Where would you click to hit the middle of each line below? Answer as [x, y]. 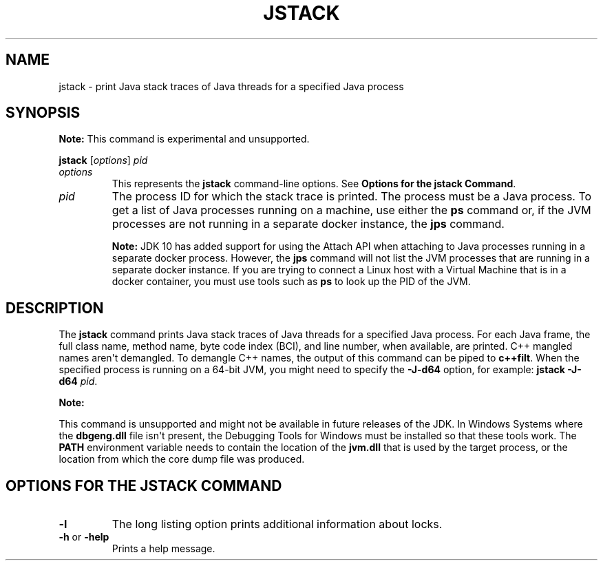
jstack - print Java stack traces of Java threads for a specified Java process [231, 86]
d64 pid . [78, 381]
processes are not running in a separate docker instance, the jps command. [308, 224]
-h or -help [84, 537]
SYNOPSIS [43, 113]
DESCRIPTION [55, 308]
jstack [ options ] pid [103, 160]
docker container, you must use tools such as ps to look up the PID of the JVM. [291, 282]
